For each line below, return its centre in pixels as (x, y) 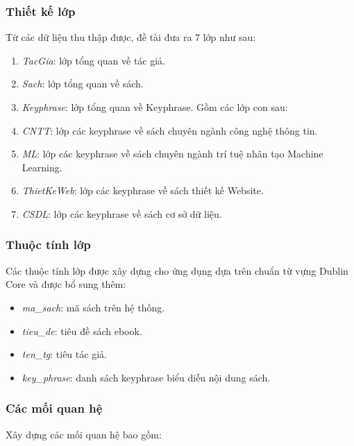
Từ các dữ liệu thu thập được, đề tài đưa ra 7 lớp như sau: (131, 37)
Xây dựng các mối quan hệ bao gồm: (84, 434)
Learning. (42, 167)
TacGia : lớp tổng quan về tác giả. (94, 60)
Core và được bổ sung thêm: (66, 284)
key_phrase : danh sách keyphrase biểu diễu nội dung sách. (146, 377)
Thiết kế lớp (41, 11)
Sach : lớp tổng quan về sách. (83, 84)
